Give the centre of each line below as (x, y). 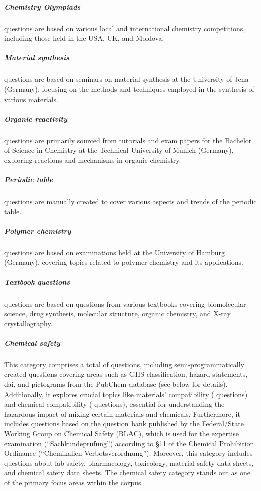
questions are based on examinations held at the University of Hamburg (114, 252)
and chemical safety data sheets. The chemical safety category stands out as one (127, 473)
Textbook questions (37, 282)
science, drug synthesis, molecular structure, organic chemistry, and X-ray (117, 313)
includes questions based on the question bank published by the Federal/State (124, 423)
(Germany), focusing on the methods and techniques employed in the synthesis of (129, 89)
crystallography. (28, 323)
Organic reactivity (36, 118)
